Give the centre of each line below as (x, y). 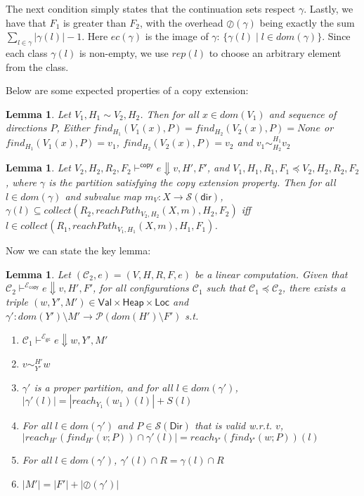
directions (26, 128)
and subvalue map (103, 196)
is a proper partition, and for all (103, 387)
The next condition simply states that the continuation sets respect (151, 8)
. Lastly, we (329, 8)
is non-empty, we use (124, 52)
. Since (336, 36)
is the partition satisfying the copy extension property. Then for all (192, 182)
